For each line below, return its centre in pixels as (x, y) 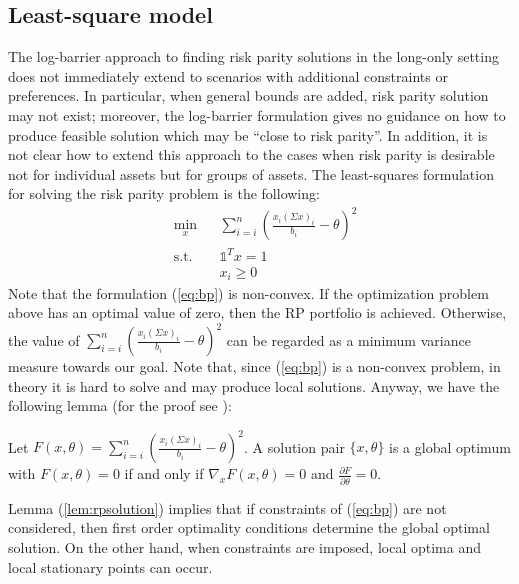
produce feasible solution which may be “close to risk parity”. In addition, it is (248, 134)
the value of (44, 339)
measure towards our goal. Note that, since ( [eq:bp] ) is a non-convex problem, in (254, 366)
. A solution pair (294, 446)
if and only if (164, 473)
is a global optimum (450, 446)
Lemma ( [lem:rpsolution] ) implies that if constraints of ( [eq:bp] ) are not (227, 507)
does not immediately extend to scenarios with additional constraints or (228, 75)
